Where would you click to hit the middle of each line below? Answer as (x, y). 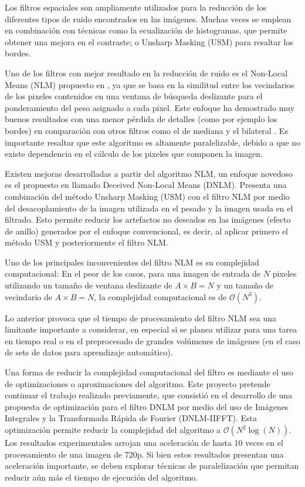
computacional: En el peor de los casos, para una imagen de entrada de (133, 273)
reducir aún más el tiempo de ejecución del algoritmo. (101, 477)
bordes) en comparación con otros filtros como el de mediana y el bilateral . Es (146, 130)
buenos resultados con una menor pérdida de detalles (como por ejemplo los (141, 119)
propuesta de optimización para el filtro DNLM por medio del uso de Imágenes (147, 406)
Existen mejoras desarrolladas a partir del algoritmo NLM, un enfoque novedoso (149, 173)
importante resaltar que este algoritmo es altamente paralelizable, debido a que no (153, 142)
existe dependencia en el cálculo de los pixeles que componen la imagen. (134, 154)
